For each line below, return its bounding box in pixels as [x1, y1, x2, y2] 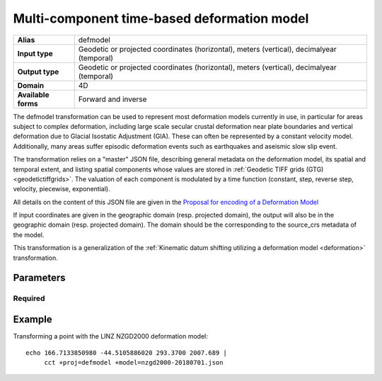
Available [17, 89, 50, 99]
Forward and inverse [78, 94, 147, 104]
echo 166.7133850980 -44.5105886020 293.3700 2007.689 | [25, 348, 228, 357]
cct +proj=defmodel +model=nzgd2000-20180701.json [44, 358, 224, 366]
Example [13, 314, 52, 326]
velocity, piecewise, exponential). [13, 185, 110, 193]
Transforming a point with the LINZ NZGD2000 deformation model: [13, 332, 208, 341]
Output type [17, 67, 59, 76]
